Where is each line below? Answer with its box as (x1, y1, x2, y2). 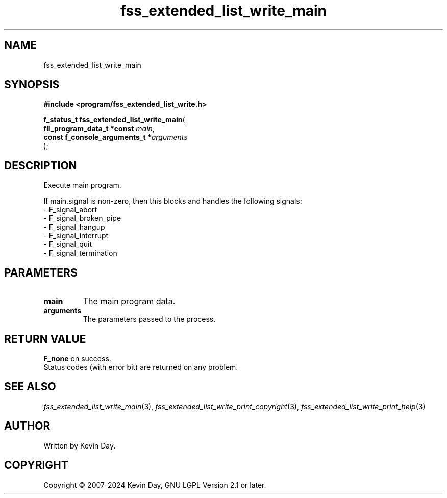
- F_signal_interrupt (43, 231, 109, 240)
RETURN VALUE (4, 332, 86, 345)
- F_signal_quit (43, 240, 92, 249)
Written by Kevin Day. (43, 441, 116, 450)
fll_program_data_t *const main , (43, 124, 155, 133)
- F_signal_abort (43, 205, 97, 214)
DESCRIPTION (4, 159, 77, 172)
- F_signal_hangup (43, 222, 105, 232)
